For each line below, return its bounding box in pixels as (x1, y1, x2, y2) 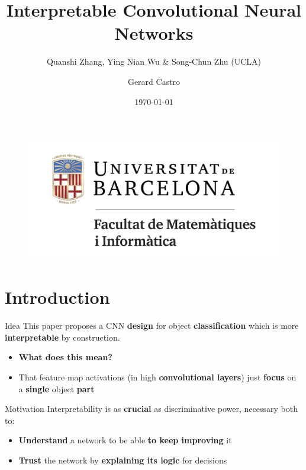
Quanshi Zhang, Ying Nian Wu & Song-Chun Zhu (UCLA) (47, 55, 261, 68)
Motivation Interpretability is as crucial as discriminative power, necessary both (5, 402, 298, 415)
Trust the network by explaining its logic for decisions (18, 453, 227, 466)
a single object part (18, 382, 95, 395)
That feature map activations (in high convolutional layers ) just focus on (18, 371, 297, 383)
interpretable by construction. (5, 331, 120, 343)
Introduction (5, 285, 110, 309)
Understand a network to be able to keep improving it (18, 434, 232, 446)
